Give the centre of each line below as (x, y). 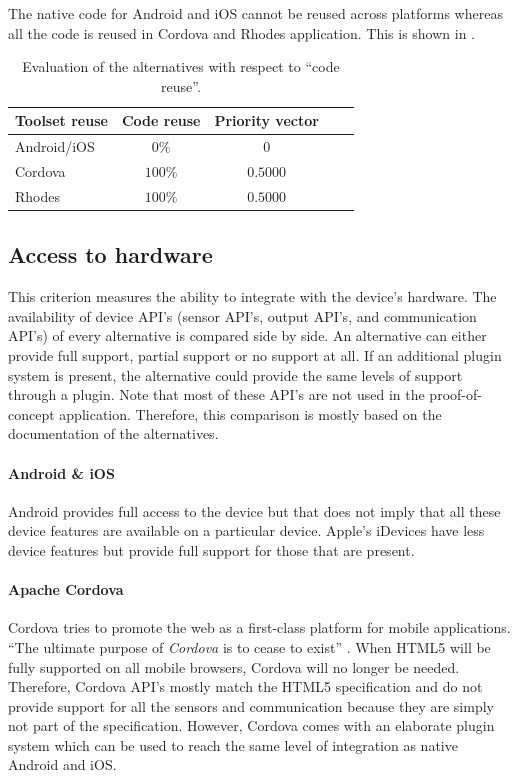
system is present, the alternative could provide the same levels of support (235, 374)
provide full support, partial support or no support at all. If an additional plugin (255, 354)
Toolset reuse (61, 120)
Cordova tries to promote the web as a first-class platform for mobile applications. (259, 627)
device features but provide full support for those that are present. (211, 549)
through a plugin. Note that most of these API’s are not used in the (216, 394)
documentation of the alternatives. (113, 433)
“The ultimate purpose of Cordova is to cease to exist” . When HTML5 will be (249, 646)
